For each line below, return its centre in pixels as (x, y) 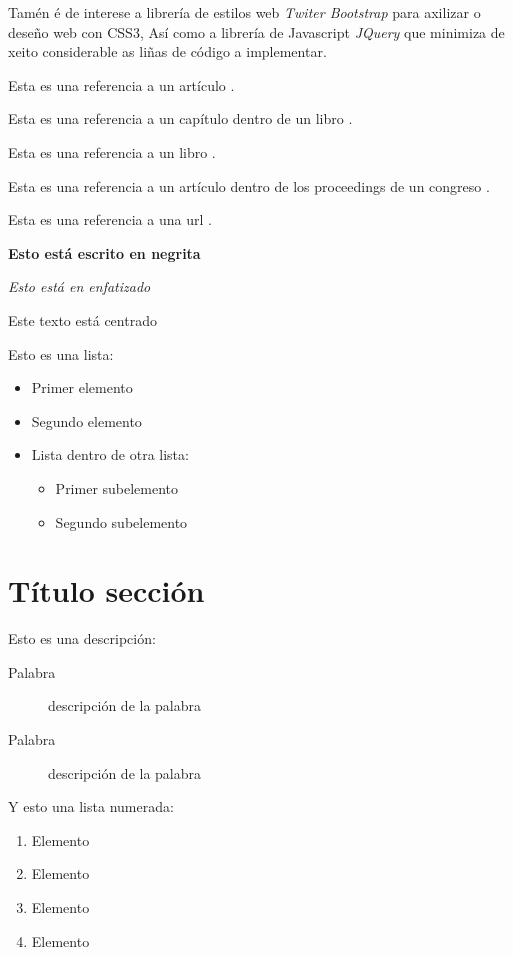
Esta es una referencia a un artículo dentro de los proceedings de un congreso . (249, 185)
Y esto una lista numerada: (91, 806)
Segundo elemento (86, 420)
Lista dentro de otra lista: (110, 454)
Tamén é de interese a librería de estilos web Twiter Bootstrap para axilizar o (244, 12)
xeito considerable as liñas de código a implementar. (167, 51)
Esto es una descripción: (82, 638)
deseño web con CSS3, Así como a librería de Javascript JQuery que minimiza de (256, 31)
